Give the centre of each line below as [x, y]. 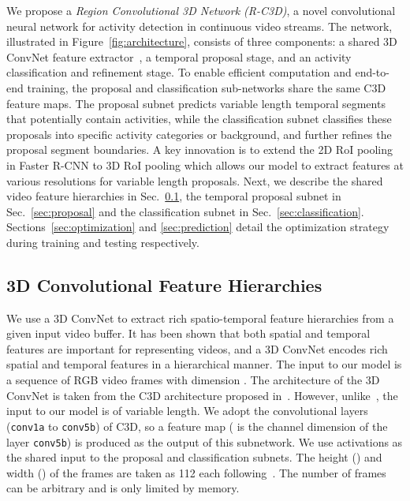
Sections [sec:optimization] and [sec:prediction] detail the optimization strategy [198, 227]
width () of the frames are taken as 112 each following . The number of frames [196, 472]
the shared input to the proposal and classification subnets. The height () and [194, 457]
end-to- [372, 72]
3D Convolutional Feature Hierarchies [164, 284]
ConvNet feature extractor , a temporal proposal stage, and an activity [179, 56]
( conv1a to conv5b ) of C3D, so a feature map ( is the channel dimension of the [197, 426]
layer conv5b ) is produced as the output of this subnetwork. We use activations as [205, 441]
